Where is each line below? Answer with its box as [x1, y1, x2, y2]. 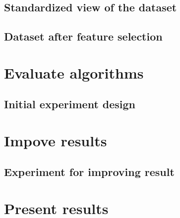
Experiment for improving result [4, 164, 175, 179]
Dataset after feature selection [4, 29, 163, 44]
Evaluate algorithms [4, 62, 144, 83]
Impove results [4, 130, 107, 150]
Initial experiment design [4, 96, 136, 112]
